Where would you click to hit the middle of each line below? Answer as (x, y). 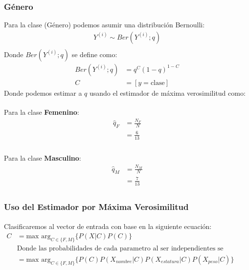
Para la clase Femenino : (42, 112)
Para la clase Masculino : (43, 158)
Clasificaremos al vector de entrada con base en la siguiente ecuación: (108, 226)
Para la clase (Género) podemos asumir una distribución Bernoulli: (104, 25)
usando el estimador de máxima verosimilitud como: (168, 93)
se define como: (94, 54)
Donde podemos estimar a (43, 93)
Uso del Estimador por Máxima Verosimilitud (96, 206)
